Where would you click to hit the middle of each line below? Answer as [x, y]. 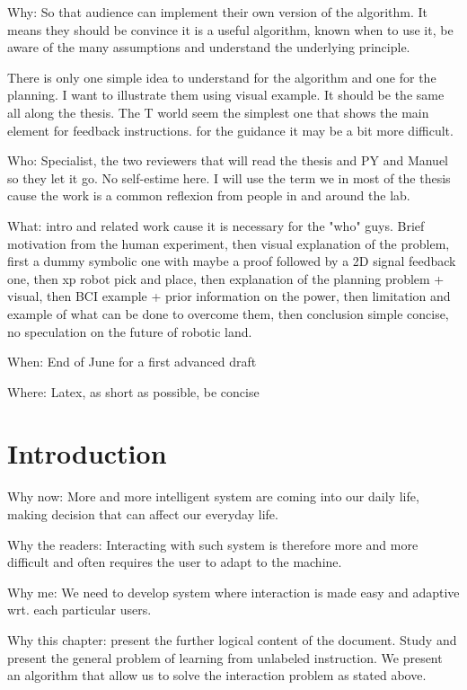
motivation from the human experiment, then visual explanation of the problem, [229, 243]
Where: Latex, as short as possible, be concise [133, 391]
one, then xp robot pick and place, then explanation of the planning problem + [226, 278]
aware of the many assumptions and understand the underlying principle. [209, 47]
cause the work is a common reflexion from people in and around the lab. [209, 195]
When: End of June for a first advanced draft [132, 362]
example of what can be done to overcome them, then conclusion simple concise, [228, 313]
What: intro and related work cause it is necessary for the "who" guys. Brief [216, 225]
